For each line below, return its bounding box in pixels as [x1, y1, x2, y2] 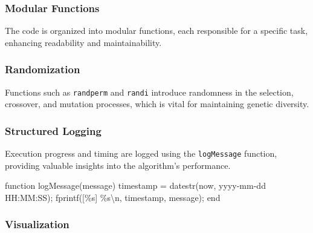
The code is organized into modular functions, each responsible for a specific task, [5, 24, 308, 37]
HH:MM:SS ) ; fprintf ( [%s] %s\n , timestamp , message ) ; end [5, 191, 221, 203]
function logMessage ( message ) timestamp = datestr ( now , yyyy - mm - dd [5, 179, 266, 192]
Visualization [5, 217, 69, 232]
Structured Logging [5, 123, 102, 138]
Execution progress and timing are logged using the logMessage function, [5, 147, 277, 160]
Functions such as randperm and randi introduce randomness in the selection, [5, 85, 294, 98]
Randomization [5, 62, 80, 77]
